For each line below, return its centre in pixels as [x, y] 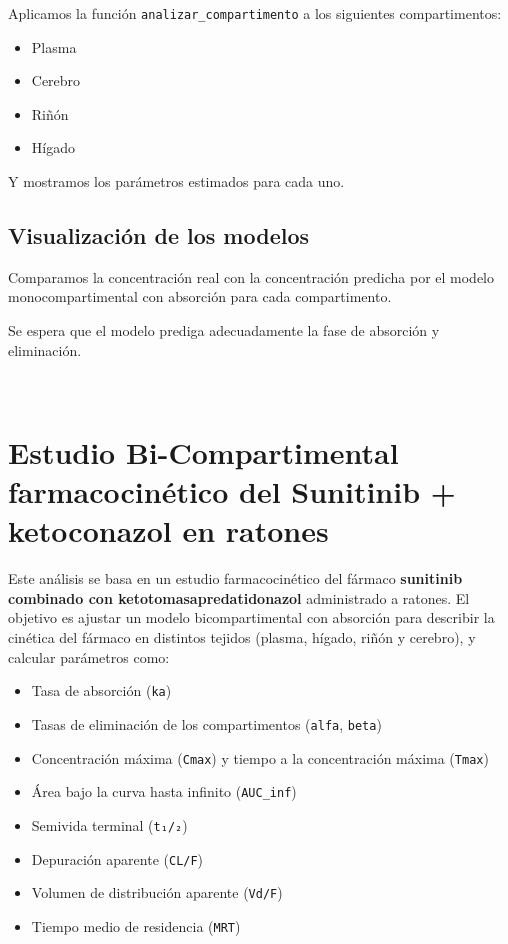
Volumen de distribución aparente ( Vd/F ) [157, 892]
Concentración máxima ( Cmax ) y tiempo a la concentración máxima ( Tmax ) [260, 757]
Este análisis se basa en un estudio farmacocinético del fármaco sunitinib [235, 578]
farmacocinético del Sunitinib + [232, 491]
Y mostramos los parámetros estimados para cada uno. [176, 181]
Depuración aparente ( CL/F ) [117, 858]
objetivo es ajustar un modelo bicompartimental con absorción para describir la [251, 617]
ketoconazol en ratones [168, 530]
